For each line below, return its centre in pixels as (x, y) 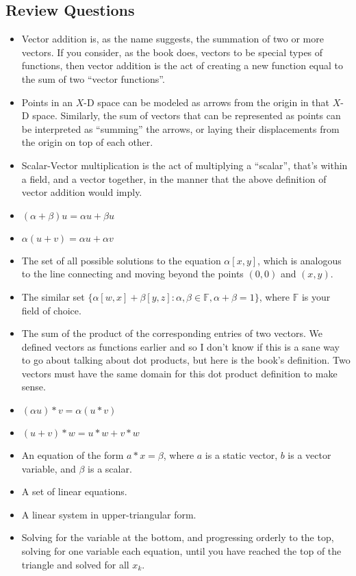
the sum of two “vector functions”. (93, 78)
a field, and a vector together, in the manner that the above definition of (174, 178)
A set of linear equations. (74, 491)
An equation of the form (73, 455)
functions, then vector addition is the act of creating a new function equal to (182, 65)
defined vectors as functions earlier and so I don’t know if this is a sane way (180, 346)
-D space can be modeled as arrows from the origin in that (206, 102)
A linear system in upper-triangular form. (109, 514)
